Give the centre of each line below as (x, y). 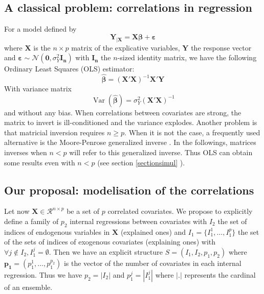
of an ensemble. (28, 287)
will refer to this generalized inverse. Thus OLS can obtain (161, 152)
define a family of (31, 221)
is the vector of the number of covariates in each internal (152, 263)
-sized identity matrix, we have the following (187, 57)
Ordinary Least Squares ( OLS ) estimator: (69, 69)
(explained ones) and (153, 231)
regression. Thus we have (43, 274)
